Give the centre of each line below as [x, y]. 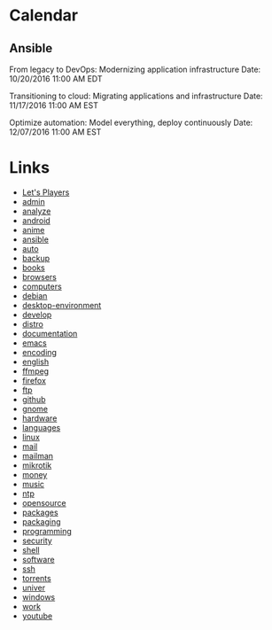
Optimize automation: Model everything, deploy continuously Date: [131, 122]
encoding [39, 352]
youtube [37, 616]
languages [41, 427]
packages [40, 512]
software [38, 559]
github [34, 399]
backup [36, 258]
